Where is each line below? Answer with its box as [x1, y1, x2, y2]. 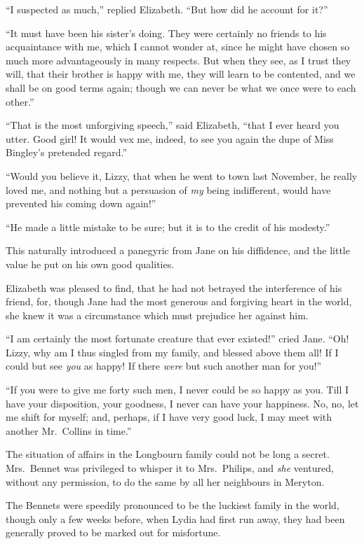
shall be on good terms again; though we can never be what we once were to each [6, 80, 356, 95]
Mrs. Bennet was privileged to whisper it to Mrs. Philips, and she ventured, [6, 461, 334, 475]
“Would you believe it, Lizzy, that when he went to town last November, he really [6, 168, 358, 183]
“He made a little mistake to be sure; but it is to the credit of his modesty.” [6, 219, 330, 234]
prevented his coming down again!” [6, 196, 156, 211]
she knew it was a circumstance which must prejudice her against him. [6, 307, 309, 322]
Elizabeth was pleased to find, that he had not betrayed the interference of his [6, 280, 342, 295]
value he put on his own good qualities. [6, 256, 175, 271]
